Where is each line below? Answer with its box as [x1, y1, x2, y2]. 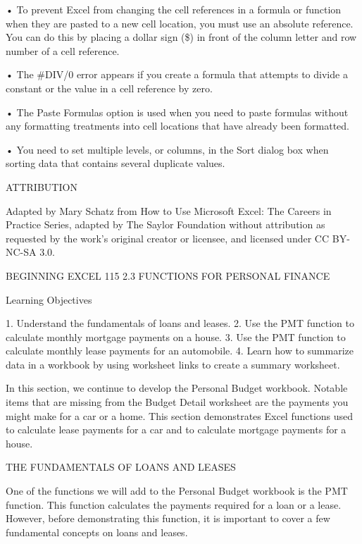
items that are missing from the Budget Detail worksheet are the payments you [6, 395, 349, 409]
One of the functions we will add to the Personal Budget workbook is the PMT [6, 483, 348, 498]
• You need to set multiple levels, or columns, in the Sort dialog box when [6, 142, 329, 156]
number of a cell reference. [6, 43, 120, 58]
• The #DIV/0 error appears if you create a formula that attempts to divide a [6, 67, 348, 82]
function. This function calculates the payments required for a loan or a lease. [6, 497, 342, 512]
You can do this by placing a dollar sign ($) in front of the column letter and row [6, 30, 357, 44]
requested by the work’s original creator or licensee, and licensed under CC [6, 230, 330, 245]
